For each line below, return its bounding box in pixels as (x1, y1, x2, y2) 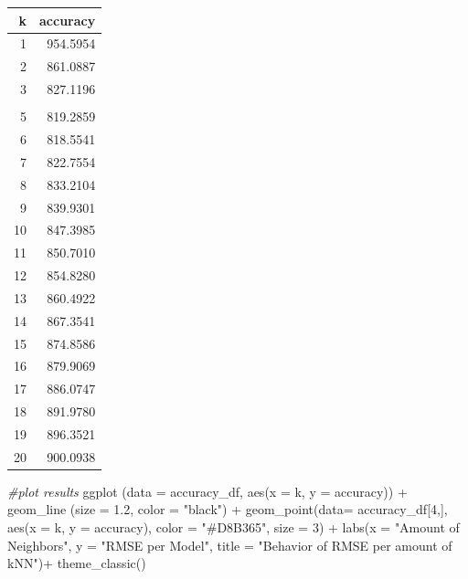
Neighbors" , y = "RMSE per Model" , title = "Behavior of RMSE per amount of (7, 535, 452, 554)
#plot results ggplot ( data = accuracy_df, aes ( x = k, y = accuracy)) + (7, 481, 408, 500)
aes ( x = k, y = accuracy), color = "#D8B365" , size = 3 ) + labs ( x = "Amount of (7, 518, 460, 537)
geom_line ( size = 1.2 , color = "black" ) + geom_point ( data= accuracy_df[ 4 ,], (7, 500, 448, 519)
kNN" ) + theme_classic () (7, 553, 146, 573)
